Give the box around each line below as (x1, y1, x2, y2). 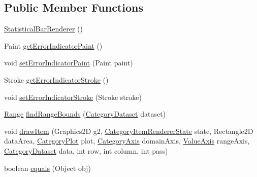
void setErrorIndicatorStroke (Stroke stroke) (4, 91, 142, 102)
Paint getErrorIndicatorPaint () (4, 40, 103, 51)
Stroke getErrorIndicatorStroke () (4, 74, 109, 85)
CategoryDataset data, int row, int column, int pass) (4, 145, 168, 156)
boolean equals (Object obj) (4, 162, 91, 173)
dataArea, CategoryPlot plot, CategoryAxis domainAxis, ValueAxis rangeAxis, (4, 135, 250, 146)
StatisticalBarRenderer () (4, 23, 83, 34)
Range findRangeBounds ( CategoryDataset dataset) (4, 109, 166, 119)
